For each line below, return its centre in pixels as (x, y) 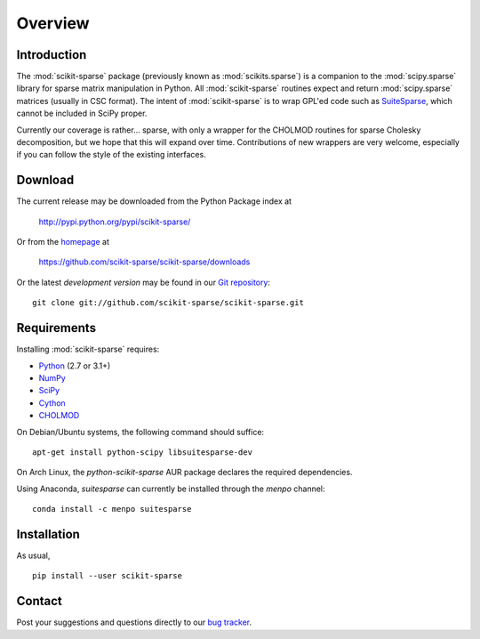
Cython (52, 403)
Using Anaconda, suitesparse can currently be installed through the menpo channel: (171, 489)
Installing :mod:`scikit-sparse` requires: (88, 349)
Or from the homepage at (63, 242)
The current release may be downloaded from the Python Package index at (154, 201)
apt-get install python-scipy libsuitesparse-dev (143, 452)
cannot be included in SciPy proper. (82, 113)
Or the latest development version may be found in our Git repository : (144, 282)
